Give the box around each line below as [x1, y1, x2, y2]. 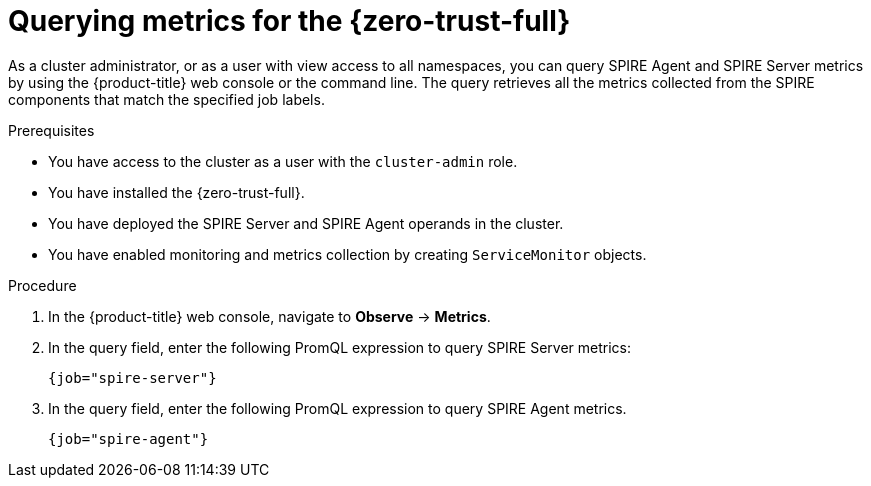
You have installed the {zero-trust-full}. [48, 183, 305, 201]
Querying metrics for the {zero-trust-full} [8, 4, 571, 38]
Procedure [8, 276, 77, 294]
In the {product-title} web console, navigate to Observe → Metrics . [48, 307, 491, 325]
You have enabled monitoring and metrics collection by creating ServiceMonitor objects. [48, 245, 647, 263]
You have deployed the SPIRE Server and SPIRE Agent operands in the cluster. [48, 214, 564, 232]
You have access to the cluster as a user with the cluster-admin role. [48, 152, 518, 170]
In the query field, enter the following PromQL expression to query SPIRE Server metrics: [48, 338, 632, 356]
